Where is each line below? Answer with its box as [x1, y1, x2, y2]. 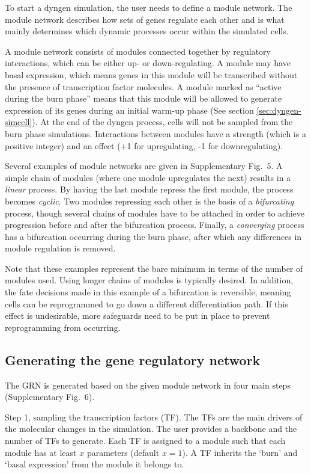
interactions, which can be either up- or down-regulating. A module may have [5, 57, 291, 69]
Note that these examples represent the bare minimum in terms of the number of [5, 262, 303, 274]
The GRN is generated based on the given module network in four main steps [5, 378, 291, 391]
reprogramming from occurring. [5, 321, 121, 333]
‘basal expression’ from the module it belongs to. [5, 458, 184, 470]
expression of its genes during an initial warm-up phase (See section [5, 103, 254, 116]
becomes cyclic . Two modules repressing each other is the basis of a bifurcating [5, 194, 294, 207]
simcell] [5, 115, 32, 128]
